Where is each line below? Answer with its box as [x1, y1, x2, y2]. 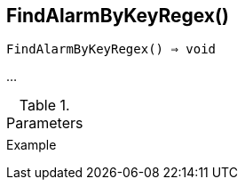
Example [6, 137, 57, 153]
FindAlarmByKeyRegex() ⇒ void [6, 42, 217, 57]
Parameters [6, 114, 83, 133]
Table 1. [19, 96, 70, 115]
